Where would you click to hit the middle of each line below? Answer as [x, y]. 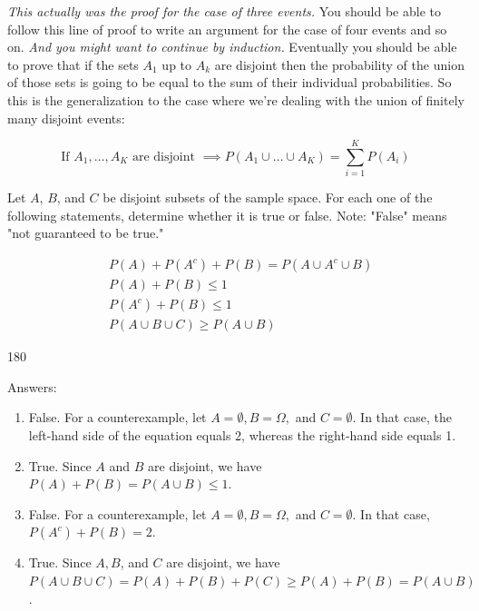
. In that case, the [402, 417]
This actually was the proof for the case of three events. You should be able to [224, 11]
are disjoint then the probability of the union [339, 64]
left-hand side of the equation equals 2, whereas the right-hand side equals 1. [242, 434]
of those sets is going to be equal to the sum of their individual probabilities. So [230, 82]
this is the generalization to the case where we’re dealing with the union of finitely [236, 99]
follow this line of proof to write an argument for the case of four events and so [227, 29]
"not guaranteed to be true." [86, 233]
